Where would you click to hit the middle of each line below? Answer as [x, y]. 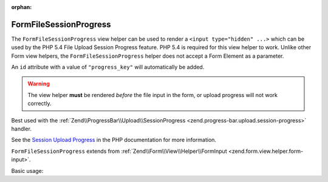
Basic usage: [27, 170]
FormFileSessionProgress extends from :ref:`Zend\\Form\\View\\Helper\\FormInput [119, 151]
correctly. [39, 104]
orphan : [22, 7]
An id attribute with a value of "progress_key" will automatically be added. [108, 67]
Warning [39, 84]
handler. [21, 129]
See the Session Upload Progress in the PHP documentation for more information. [114, 140]
